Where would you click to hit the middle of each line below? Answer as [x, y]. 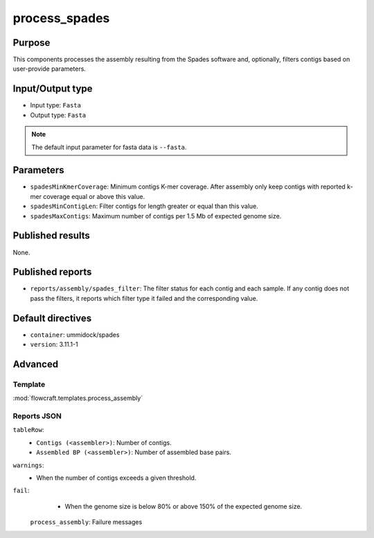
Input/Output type [53, 89]
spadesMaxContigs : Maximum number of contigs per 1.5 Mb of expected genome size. [156, 216]
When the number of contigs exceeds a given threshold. [116, 478]
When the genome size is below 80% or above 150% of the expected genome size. [184, 506]
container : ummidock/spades [75, 335]
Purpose [32, 43]
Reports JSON [37, 416]
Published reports [52, 272]
